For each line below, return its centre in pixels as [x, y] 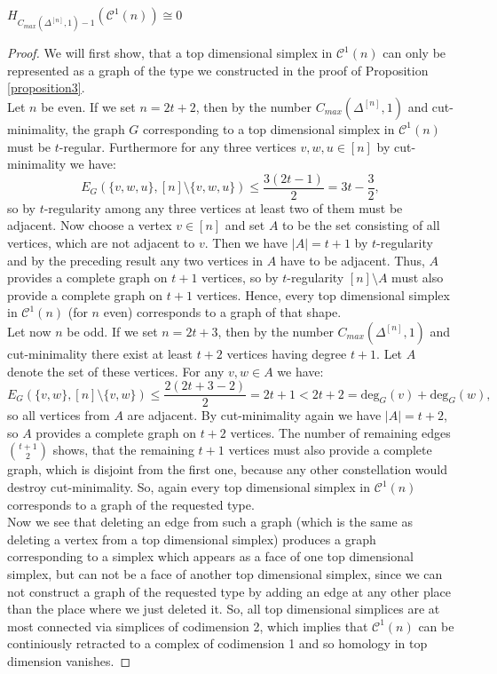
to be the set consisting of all [361, 225]
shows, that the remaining [123, 450]
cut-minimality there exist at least [100, 353]
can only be [414, 53]
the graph [99, 128]
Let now [29, 331]
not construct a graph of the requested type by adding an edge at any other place [229, 591]
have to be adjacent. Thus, [352, 260]
